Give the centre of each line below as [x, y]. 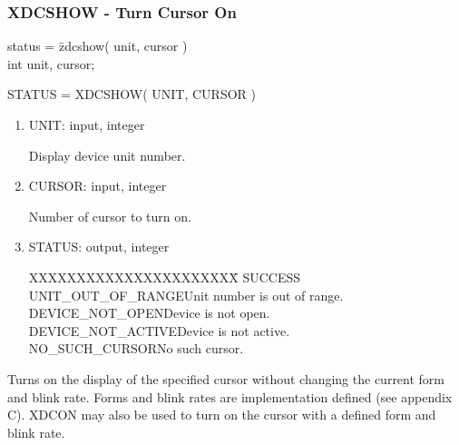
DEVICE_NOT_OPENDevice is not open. [149, 313]
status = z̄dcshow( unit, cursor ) [98, 46]
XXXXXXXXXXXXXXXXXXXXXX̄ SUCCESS [165, 277]
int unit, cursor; [51, 63]
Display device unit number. [107, 155]
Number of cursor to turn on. [110, 216]
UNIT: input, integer [87, 124]
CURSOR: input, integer [98, 186]
